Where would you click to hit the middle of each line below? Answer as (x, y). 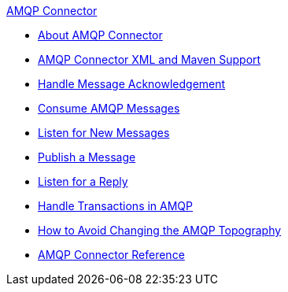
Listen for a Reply (83, 181)
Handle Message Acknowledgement (132, 84)
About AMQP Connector (100, 35)
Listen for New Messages (104, 133)
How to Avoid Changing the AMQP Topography (160, 230)
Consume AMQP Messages (109, 108)
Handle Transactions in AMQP (116, 206)
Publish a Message (87, 157)
